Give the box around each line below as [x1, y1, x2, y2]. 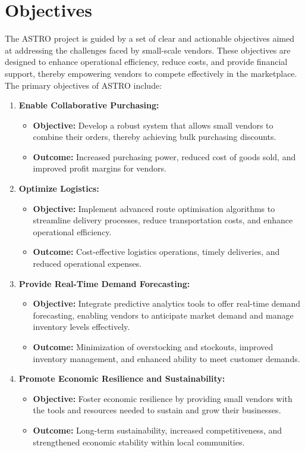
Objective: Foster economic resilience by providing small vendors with [33, 392, 293, 404]
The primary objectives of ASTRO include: [5, 79, 162, 91]
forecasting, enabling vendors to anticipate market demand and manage [33, 308, 294, 321]
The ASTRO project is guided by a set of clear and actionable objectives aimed [5, 32, 294, 45]
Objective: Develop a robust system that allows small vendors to [33, 119, 273, 131]
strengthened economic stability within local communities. [33, 435, 245, 448]
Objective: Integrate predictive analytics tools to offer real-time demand [33, 297, 301, 310]
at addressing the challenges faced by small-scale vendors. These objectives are [5, 43, 291, 56]
